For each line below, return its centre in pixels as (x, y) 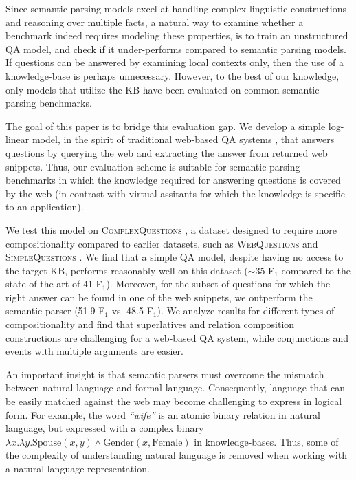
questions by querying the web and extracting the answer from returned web (167, 152)
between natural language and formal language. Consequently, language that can (176, 388)
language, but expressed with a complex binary (105, 428)
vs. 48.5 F (132, 310)
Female (167, 443)
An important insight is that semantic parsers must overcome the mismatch (165, 374)
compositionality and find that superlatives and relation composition (150, 324)
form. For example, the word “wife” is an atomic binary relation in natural (163, 414)
